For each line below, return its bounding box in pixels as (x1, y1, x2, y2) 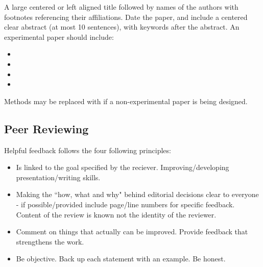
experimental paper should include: (4, 31, 114, 42)
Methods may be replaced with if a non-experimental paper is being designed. (4, 95, 248, 106)
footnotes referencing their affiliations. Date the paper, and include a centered (4, 11, 248, 22)
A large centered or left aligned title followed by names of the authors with (4, 2, 238, 12)
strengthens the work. (16, 236, 84, 247)
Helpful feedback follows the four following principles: (4, 144, 171, 155)
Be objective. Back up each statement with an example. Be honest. (16, 253, 226, 264)
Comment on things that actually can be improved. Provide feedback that (16, 226, 248, 237)
